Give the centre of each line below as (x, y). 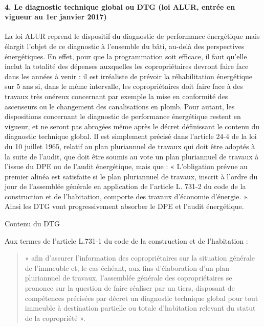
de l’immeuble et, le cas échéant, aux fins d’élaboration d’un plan (127, 267)
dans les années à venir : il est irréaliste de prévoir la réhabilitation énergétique (129, 76)
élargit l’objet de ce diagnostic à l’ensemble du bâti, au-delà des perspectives (125, 46)
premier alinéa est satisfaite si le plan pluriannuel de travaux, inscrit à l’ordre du (131, 176)
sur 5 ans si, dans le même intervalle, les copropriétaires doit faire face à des (124, 86)
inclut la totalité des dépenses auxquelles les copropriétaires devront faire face (127, 66)
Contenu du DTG (32, 224)
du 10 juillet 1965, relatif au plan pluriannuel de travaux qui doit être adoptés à (130, 146)
